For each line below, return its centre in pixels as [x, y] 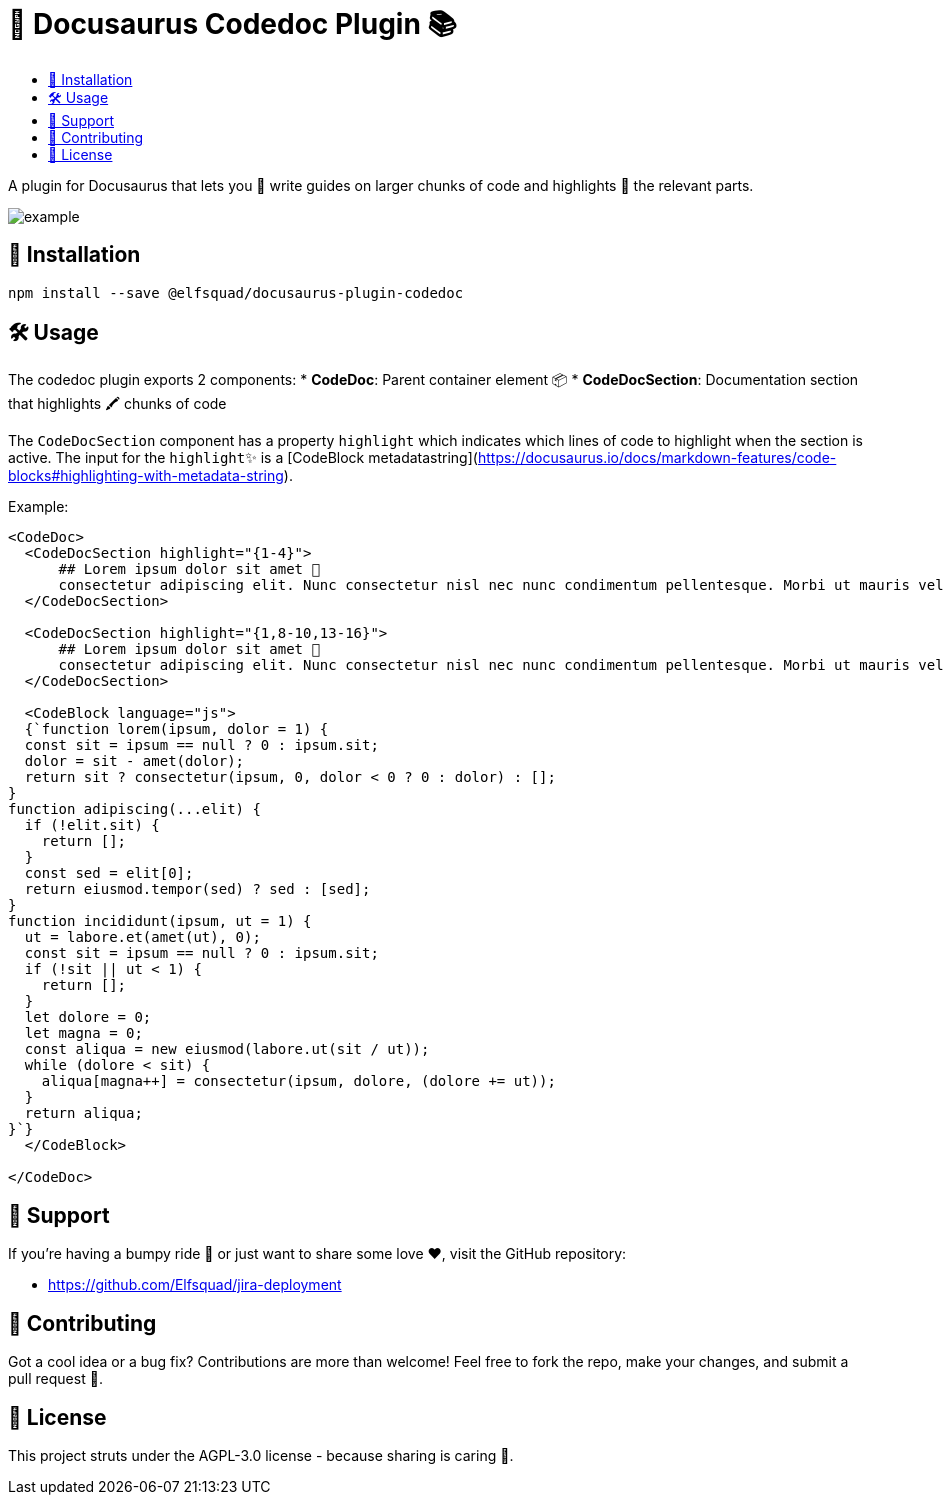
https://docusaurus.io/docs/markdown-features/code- [657, 458]
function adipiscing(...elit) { [134, 809]
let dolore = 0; [88, 1017]
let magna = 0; [83, 1033]
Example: [38, 507]
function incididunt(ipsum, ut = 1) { [160, 921]
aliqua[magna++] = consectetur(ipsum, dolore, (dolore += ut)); [298, 1081]
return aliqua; [83, 1113]
